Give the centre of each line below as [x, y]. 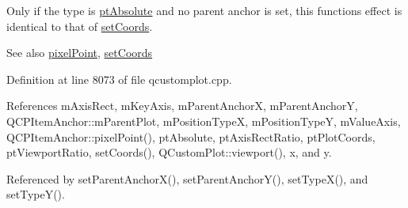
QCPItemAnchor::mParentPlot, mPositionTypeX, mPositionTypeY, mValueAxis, [204, 121]
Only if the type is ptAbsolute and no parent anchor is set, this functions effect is [204, 10]
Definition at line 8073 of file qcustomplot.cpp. [119, 79]
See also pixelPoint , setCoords [80, 53]
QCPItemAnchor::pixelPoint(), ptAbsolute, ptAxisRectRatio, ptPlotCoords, [191, 136]
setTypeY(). [36, 194]
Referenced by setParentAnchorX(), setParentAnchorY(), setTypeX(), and [187, 178]
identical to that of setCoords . [80, 26]
